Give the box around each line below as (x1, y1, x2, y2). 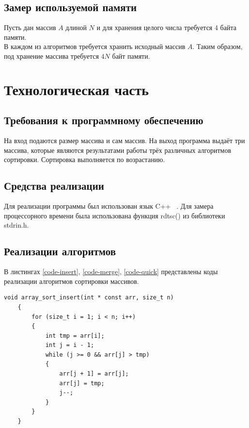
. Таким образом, (192, 41, 243, 51)
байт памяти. (112, 50, 150, 61)
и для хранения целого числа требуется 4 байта (96, 22, 236, 33)
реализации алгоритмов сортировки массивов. (4, 276, 139, 286)
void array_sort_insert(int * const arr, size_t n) (4, 294, 174, 301)
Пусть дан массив (4, 22, 56, 33)
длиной (65, 22, 87, 33)
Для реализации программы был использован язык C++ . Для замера (4, 201, 214, 211)
